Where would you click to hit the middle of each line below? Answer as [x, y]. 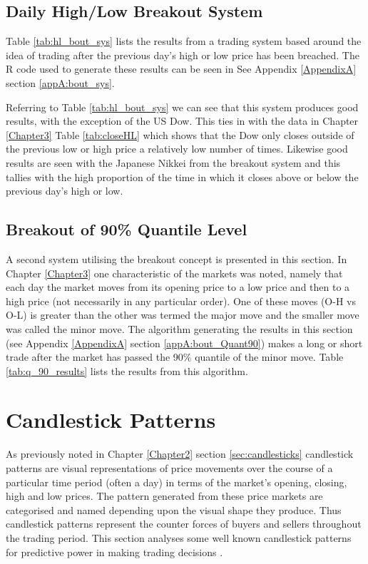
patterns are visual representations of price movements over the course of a [169, 468]
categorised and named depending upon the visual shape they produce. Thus [174, 509]
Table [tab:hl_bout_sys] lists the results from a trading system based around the [184, 41]
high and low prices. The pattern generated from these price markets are [164, 496]
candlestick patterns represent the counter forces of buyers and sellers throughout [184, 524]
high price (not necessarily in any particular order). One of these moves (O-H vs [181, 301]
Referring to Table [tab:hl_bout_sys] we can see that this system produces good [182, 107]
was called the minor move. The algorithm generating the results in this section [179, 328]
